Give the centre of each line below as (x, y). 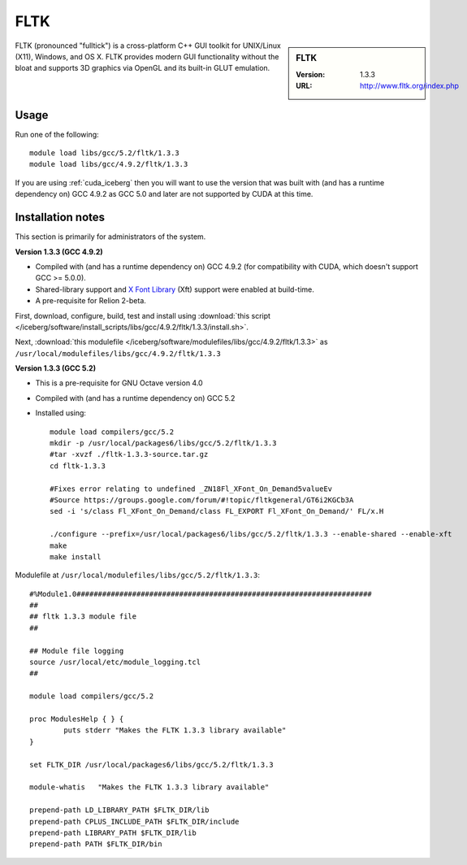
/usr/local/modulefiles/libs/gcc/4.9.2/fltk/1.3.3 (118, 353)
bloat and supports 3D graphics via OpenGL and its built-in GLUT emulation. (143, 68)
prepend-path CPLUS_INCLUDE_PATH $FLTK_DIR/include (134, 822)
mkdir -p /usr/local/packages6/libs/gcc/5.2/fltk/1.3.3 (163, 443)
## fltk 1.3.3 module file (83, 617)
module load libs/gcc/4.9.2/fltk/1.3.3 (109, 164)
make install (76, 556)
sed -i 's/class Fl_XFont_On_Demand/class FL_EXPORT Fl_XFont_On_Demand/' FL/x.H (217, 511)
